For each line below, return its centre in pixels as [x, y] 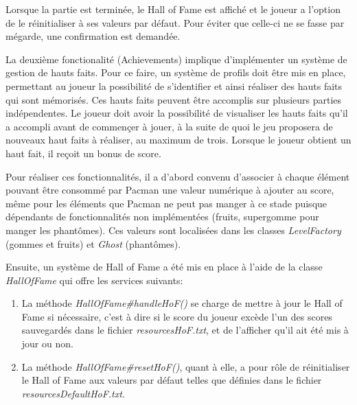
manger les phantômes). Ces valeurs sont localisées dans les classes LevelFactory [173, 230]
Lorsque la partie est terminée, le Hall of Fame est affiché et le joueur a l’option [173, 9]
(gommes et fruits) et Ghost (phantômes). [93, 243]
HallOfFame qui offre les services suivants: [94, 280]
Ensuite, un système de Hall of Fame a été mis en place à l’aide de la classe [164, 267]
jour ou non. [47, 344]
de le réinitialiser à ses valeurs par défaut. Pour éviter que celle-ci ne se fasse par [175, 22]
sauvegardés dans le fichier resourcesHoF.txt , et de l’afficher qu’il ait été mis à [185, 330]
